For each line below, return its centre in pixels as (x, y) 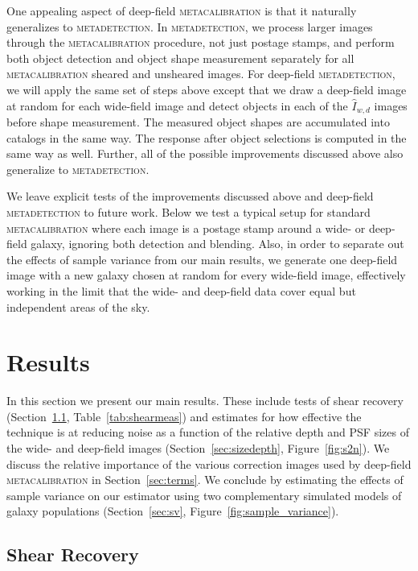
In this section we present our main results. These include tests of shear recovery (205, 401)
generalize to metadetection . (78, 169)
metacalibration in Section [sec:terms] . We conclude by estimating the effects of (205, 480)
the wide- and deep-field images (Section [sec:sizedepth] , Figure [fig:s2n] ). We (198, 448)
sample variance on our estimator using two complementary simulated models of (204, 495)
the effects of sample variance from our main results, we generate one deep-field (202, 259)
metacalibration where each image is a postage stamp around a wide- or (186, 228)
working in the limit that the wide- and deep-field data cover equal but (181, 290)
